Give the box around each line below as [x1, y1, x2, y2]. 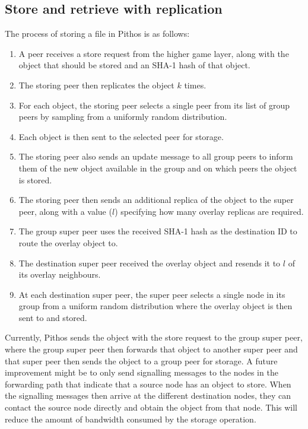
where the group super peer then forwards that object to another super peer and [5, 343, 298, 355]
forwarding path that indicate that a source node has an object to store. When [5, 377, 291, 390]
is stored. [18, 173, 52, 186]
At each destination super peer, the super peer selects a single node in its [18, 288, 285, 300]
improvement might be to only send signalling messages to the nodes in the [5, 366, 278, 379]
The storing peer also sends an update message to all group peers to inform [18, 150, 293, 163]
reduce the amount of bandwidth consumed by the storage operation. [5, 412, 256, 425]
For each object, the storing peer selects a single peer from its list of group [18, 98, 290, 111]
